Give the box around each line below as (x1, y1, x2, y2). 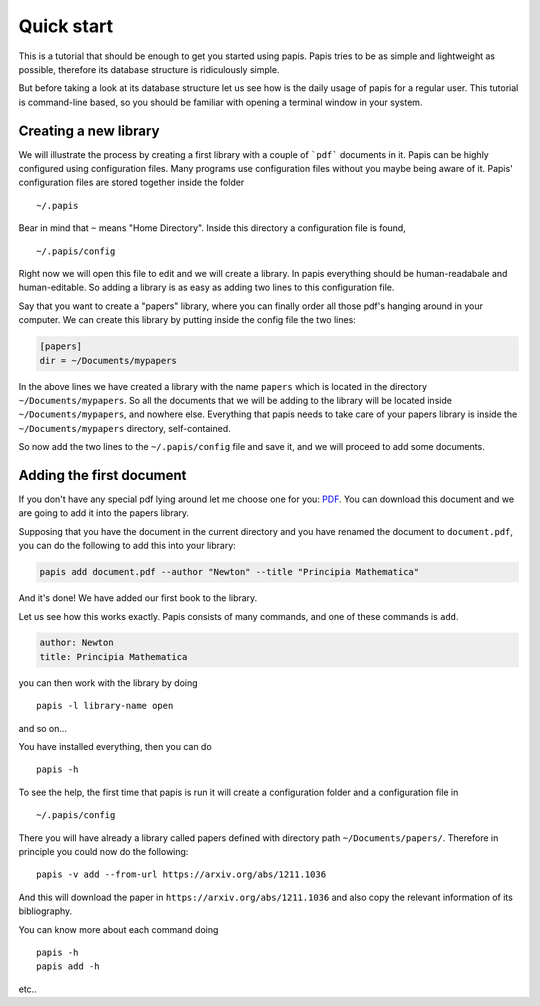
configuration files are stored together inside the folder (18, 176, 245, 189)
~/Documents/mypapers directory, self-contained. (18, 422, 231, 434)
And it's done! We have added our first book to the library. (18, 592, 258, 604)
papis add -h (36, 961, 100, 972)
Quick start (18, 15, 114, 37)
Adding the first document (18, 466, 187, 484)
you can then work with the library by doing (18, 676, 199, 689)
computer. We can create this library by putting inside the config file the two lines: (18, 314, 357, 326)
